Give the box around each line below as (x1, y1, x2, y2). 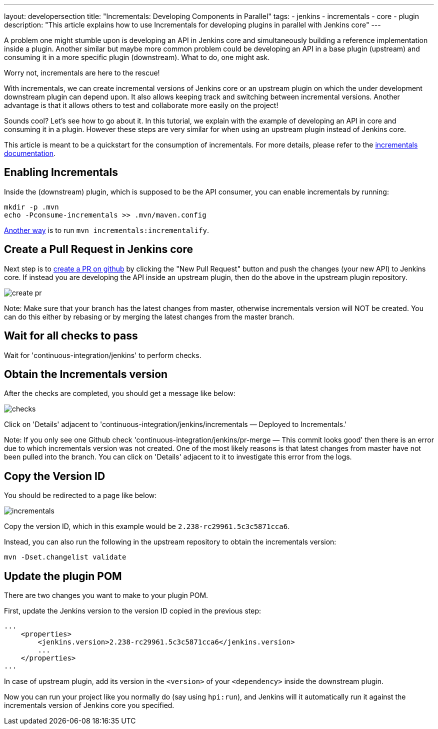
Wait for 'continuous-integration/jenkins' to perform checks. (4, 350, 201, 359)
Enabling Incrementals (4, 166, 118, 179)
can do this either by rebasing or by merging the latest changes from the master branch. (4, 312, 294, 321)
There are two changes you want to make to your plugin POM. (4, 591, 208, 600)
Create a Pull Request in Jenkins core (4, 243, 193, 256)
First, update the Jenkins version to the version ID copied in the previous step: (4, 606, 261, 615)
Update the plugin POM (4, 569, 122, 582)
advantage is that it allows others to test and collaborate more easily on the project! (4, 101, 278, 109)
